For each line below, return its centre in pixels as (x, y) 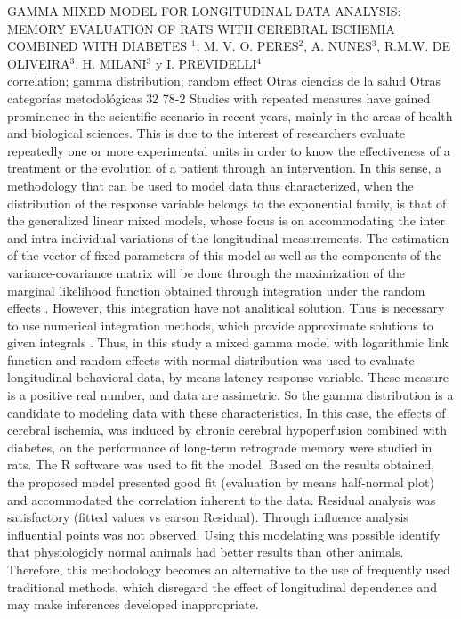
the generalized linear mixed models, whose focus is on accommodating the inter (226, 220)
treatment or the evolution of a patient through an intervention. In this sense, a (225, 168)
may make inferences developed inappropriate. (133, 604)
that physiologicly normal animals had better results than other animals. (206, 552)
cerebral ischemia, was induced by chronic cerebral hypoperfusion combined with (227, 430)
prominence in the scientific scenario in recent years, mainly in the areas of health (230, 115)
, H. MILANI (111, 63)
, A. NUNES (338, 46)
